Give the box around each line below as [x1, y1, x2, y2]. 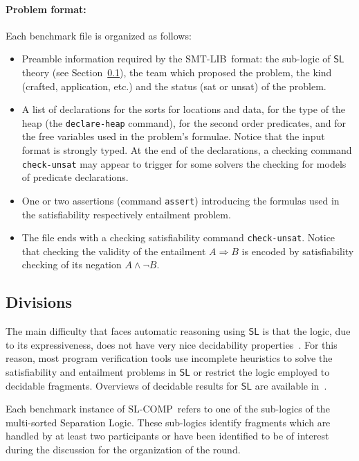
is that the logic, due [262, 324, 351, 338]
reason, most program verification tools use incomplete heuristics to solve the [6, 351, 333, 365]
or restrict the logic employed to [193, 364, 330, 379]
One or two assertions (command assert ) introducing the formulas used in [21, 193, 340, 207]
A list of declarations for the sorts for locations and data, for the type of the [21, 102, 346, 116]
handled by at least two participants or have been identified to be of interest [6, 428, 329, 443]
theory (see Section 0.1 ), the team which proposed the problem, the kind [21, 64, 332, 79]
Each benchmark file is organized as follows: [6, 28, 192, 42]
